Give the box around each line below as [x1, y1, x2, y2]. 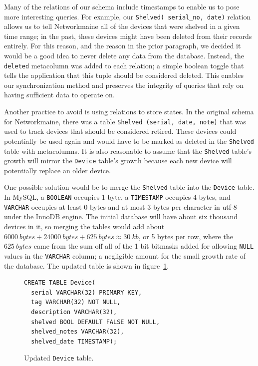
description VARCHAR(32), [31, 308, 117, 316]
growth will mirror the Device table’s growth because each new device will [4, 155, 232, 166]
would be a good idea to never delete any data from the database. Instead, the [4, 50, 244, 61]
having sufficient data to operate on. [4, 89, 115, 100]
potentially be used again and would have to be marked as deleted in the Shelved [4, 135, 255, 146]
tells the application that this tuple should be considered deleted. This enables [4, 70, 244, 80]
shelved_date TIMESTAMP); [31, 338, 117, 345]
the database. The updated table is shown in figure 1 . [4, 260, 169, 271]
